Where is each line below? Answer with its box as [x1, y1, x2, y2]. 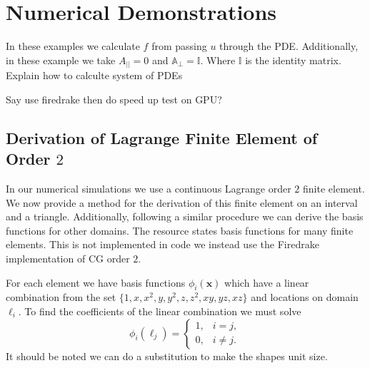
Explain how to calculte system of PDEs [6, 68, 183, 83]
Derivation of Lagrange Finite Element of [6, 126, 318, 148]
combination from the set [6, 290, 116, 305]
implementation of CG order [6, 250, 130, 265]
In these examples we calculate [6, 39, 140, 53]
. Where [200, 52, 236, 67]
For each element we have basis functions [6, 275, 186, 290]
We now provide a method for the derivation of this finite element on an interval [6, 195, 358, 210]
